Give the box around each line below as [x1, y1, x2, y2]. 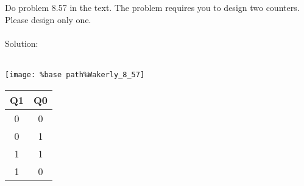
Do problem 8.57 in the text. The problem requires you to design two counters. [5, 1, 300, 13]
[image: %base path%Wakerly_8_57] [5, 70, 145, 79]
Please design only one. [5, 13, 91, 26]
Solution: [5, 36, 38, 49]
